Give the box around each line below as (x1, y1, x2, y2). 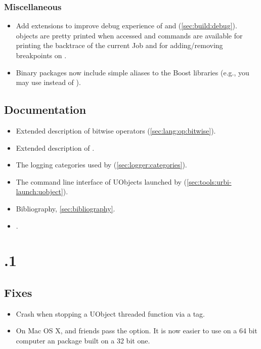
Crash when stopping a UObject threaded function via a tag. (16, 308, 205, 319)
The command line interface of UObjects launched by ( (16, 176, 187, 187)
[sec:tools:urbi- (187, 176, 232, 187)
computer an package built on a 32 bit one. (16, 335, 150, 345)
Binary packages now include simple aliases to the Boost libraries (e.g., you (16, 67, 249, 77)
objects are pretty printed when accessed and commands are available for (16, 30, 243, 40)
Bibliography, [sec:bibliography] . (16, 203, 115, 213)
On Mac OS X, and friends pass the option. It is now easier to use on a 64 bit (16, 325, 257, 336)
